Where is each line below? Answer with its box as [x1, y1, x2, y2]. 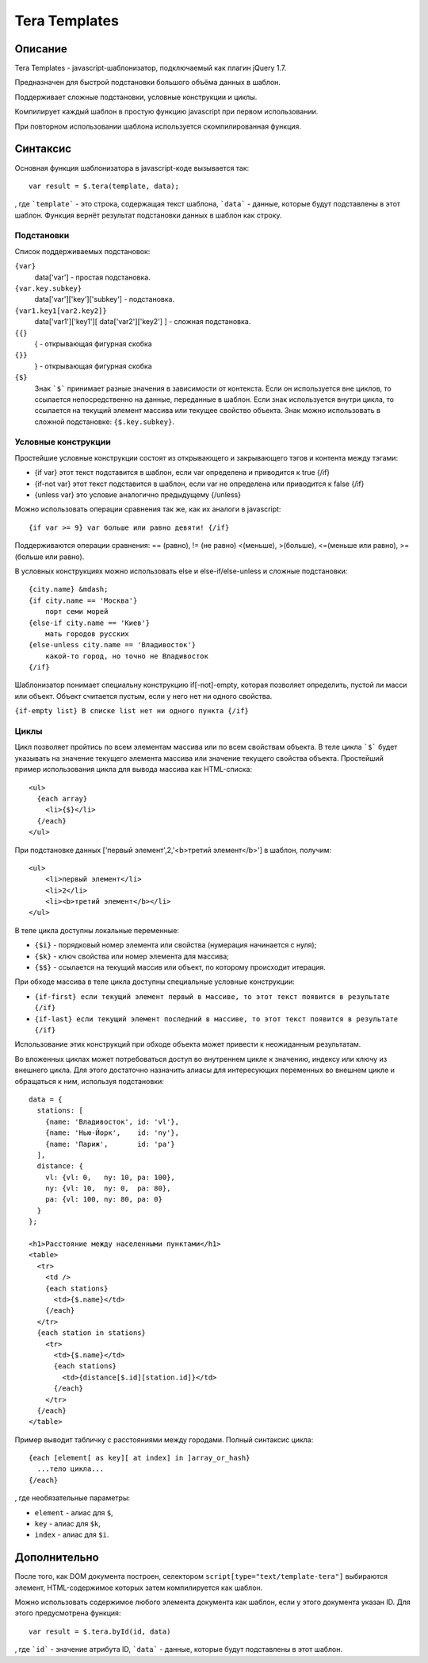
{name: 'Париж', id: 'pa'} [44, 1140, 176, 1148]
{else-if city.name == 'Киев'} [29, 618, 151, 627]
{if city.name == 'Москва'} [29, 596, 138, 605]
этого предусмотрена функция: [14, 1608, 121, 1618]
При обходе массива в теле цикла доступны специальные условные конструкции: [14, 977, 295, 986]
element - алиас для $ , [34, 1507, 114, 1517]
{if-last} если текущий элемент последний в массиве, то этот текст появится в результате [34, 1014, 399, 1024]
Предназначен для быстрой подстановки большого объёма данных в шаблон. [14, 78, 281, 87]
